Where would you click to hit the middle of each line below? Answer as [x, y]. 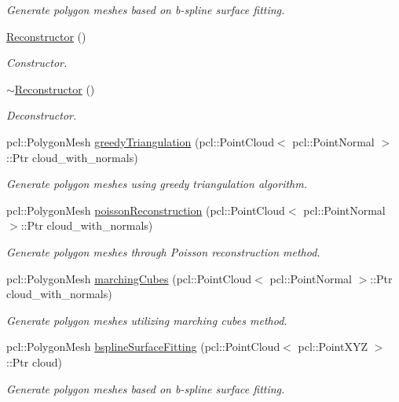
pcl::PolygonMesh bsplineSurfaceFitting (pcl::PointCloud [143, 347]
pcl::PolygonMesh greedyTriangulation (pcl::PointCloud [140, 141]
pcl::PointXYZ [333, 347]
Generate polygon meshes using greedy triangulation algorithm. [157, 184]
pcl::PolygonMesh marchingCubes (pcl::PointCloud [129, 278]
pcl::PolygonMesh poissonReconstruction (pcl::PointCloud [146, 210]
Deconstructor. [42, 115]
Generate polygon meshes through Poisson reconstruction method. [163, 251]
